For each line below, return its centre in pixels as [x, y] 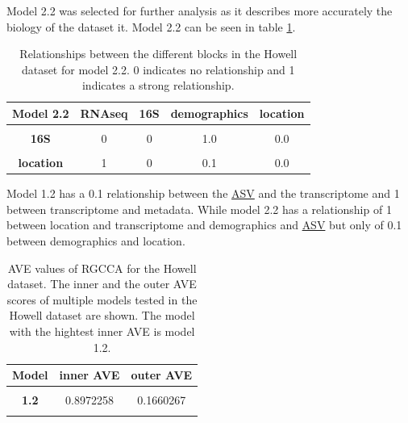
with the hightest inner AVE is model [102, 331]
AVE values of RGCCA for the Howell [102, 268]
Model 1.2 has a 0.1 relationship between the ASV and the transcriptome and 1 [203, 193]
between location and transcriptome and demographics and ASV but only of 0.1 [204, 225]
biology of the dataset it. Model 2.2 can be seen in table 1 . [151, 26]
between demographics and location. [96, 241]
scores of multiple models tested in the [102, 299]
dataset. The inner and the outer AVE [102, 284]
